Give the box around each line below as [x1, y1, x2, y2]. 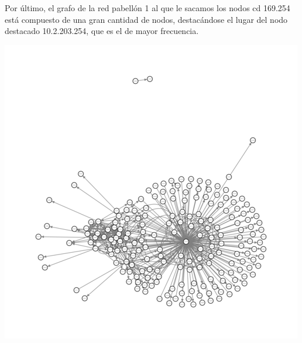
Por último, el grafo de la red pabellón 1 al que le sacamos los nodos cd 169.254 [5, 2, 290, 13]
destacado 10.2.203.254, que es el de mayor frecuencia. [5, 25, 199, 37]
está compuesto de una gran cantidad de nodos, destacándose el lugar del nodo [5, 13, 288, 25]
